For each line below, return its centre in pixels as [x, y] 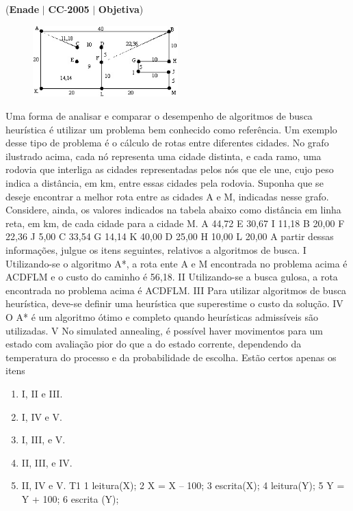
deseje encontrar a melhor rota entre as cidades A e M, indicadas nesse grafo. [167, 196]
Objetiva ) [121, 9]
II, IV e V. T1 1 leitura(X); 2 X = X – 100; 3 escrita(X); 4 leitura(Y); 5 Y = [183, 485]
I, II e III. [42, 393]
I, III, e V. [43, 440]
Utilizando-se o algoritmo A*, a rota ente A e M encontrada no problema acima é [176, 263]
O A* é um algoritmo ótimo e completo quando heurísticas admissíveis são [162, 316]
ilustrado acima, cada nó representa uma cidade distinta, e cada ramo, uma [164, 156]
